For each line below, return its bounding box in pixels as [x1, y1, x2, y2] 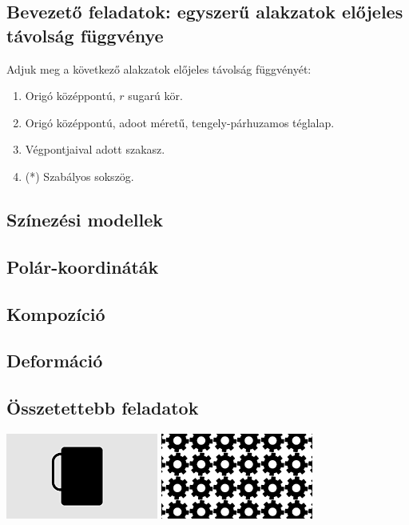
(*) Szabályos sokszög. [25, 167, 134, 184]
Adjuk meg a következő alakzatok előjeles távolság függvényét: [6, 60, 312, 77]
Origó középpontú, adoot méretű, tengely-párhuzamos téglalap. [25, 114, 335, 130]
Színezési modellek [6, 206, 163, 231]
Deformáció [6, 348, 103, 373]
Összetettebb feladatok [6, 395, 199, 420]
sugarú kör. [128, 87, 183, 104]
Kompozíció [6, 301, 105, 326]
